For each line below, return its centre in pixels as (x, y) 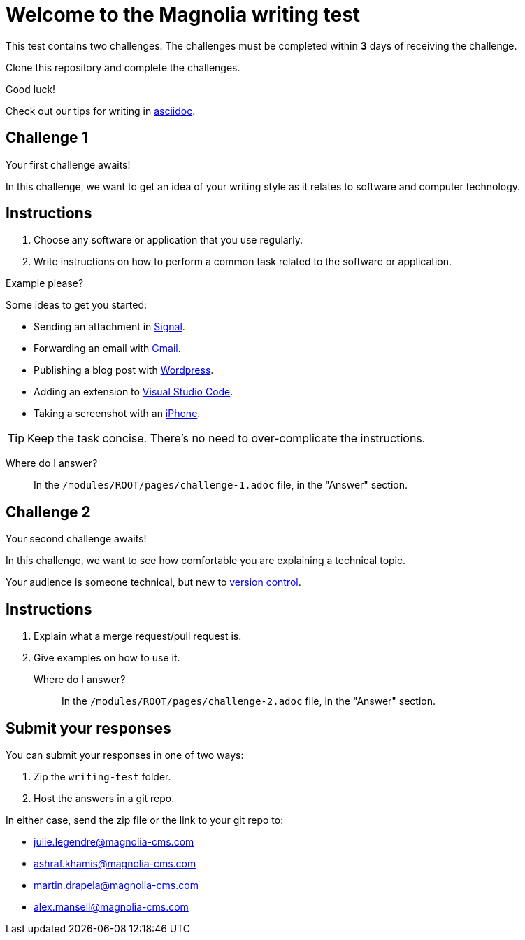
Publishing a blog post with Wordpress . (124, 370)
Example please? (45, 283)
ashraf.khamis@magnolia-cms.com (115, 863)
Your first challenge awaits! (68, 164)
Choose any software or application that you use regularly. (168, 240)
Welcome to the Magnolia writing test (183, 15)
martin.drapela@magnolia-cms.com (116, 885)
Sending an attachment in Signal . (109, 327)
